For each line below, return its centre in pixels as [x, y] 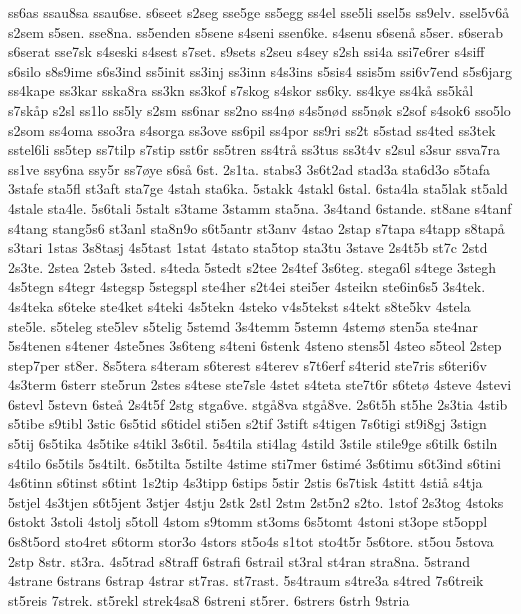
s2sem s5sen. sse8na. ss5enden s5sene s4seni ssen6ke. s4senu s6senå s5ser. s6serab [256, 31]
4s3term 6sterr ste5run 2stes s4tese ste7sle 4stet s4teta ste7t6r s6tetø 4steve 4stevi [260, 384]
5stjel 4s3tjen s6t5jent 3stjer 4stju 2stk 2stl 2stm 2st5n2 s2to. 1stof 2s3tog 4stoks [256, 501]
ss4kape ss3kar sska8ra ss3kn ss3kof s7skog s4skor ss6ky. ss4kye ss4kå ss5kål [241, 90]
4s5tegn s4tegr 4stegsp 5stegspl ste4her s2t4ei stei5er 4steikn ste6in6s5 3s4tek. [247, 286]
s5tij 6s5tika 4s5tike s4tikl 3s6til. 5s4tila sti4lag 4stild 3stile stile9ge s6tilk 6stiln [253, 443]
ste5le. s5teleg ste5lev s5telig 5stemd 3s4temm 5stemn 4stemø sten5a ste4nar [243, 325]
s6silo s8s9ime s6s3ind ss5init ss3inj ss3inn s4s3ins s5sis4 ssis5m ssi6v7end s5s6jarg [260, 70]
